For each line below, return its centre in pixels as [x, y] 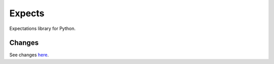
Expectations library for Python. [42, 28]
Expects [27, 13]
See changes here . [29, 55]
